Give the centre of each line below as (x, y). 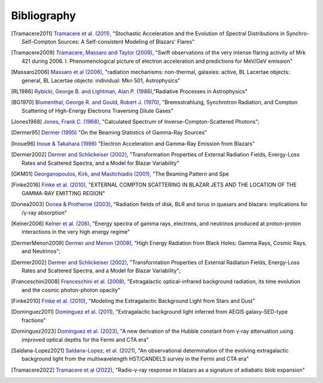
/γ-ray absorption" (44, 213)
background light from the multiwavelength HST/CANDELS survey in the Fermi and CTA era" (135, 359)
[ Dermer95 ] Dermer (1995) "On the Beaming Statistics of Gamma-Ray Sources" (109, 133)
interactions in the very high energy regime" (76, 232)
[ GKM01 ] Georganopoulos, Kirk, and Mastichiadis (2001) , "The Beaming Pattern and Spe (120, 174)
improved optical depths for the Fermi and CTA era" (85, 339)
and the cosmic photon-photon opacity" (71, 290)
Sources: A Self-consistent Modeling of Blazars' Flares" (126, 41)
